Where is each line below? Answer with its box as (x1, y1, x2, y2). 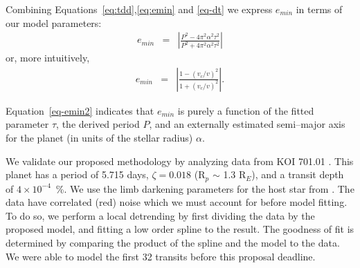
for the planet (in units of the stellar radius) (6, 131, 193, 145)
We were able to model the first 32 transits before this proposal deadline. (6, 249, 316, 263)
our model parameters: (6, 15, 102, 30)
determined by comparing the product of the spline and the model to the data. (6, 236, 340, 250)
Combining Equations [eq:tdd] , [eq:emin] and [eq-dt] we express (6, 2, 273, 16)
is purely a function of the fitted (177, 103, 314, 117)
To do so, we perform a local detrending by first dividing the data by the (6, 208, 315, 222)
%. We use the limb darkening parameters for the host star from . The (55, 181, 354, 195)
